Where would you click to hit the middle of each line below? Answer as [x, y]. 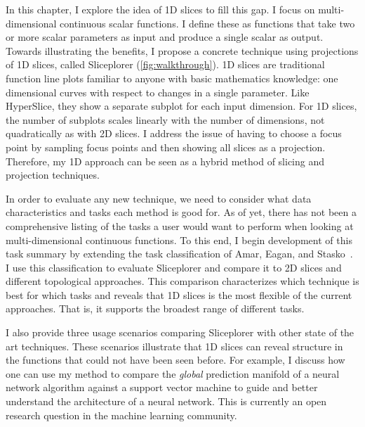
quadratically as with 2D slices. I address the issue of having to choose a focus [174, 133]
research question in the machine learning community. [121, 415]
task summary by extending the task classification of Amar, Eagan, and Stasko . [179, 254]
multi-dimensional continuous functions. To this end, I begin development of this [179, 240]
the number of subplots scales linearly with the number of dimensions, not [165, 119]
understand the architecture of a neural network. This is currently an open [166, 401]
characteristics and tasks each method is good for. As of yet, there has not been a [181, 212]
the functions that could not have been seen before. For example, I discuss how [175, 360]
